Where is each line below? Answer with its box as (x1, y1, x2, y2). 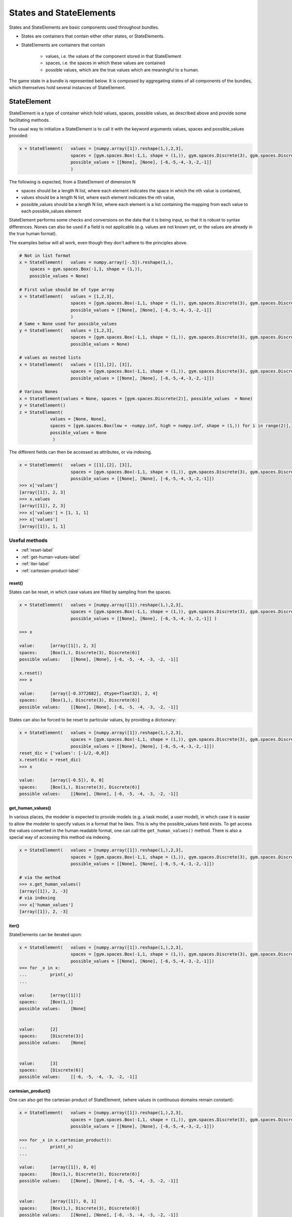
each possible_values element (21, 208, 81, 214)
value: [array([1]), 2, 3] (19, 643, 97, 648)
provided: (9, 133, 29, 139)
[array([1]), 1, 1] (19, 523, 66, 529)
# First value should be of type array (19, 287, 114, 292)
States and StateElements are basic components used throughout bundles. (9, 24, 159, 30)
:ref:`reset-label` (21, 547, 54, 553)
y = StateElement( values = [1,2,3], (19, 328, 114, 333)
